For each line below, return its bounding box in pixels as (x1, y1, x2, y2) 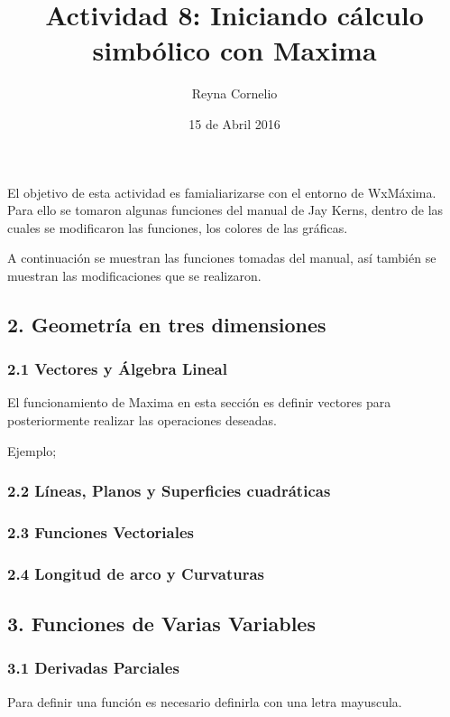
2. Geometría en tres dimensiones (7, 310, 326, 338)
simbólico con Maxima (92, 32, 377, 69)
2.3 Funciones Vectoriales (7, 521, 194, 544)
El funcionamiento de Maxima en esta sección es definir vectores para (7, 393, 391, 412)
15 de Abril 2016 (188, 114, 280, 133)
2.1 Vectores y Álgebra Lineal (7, 358, 227, 380)
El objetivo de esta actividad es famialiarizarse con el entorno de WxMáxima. (7, 182, 436, 201)
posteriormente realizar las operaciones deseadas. (7, 411, 277, 430)
